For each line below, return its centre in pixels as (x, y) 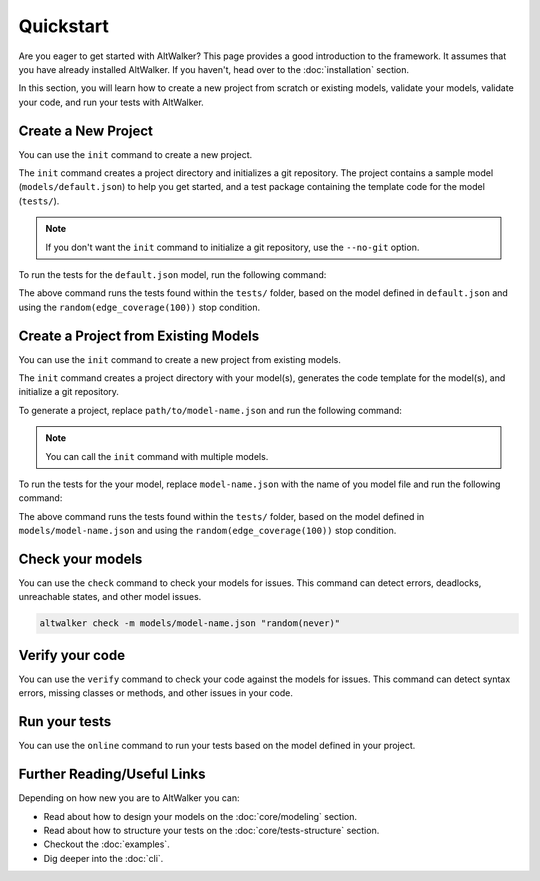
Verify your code (71, 655)
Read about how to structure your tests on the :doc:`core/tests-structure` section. (211, 830)
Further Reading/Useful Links (112, 774)
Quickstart (64, 26)
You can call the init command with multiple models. (157, 456)
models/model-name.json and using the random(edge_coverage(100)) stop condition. (207, 531)
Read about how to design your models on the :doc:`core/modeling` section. (200, 816)
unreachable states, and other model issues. (110, 597)
